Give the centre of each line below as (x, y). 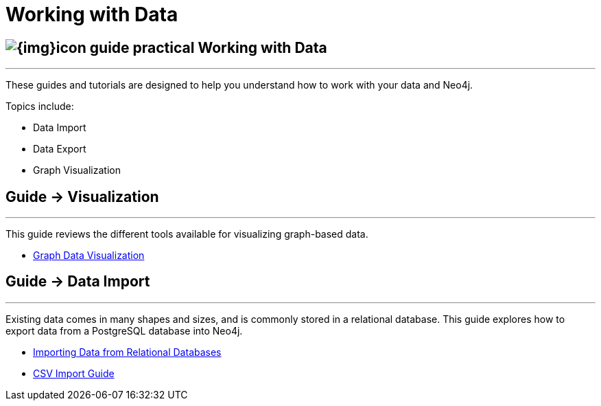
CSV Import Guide (74, 373)
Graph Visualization (77, 170)
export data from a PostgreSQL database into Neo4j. (124, 330)
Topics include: (40, 106)
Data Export (60, 149)
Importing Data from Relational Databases (127, 352)
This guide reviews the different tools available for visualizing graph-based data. (187, 234)
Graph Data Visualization (89, 256)
